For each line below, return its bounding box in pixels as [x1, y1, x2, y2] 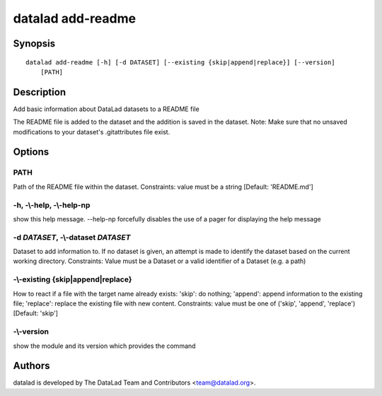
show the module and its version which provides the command [13, 342, 196, 350]
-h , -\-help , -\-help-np [13, 200, 91, 210]
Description [13, 86, 66, 98]
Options [13, 146, 50, 158]
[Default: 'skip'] [13, 309, 58, 318]
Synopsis [13, 37, 56, 49]
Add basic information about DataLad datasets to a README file [13, 105, 199, 113]
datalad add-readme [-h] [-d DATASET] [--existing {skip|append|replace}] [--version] [25, 58, 335, 66]
